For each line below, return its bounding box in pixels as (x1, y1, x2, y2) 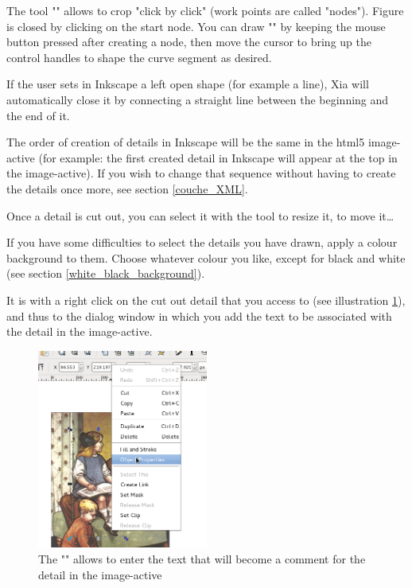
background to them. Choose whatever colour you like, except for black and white (6, 249, 406, 266)
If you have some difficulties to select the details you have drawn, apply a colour (6, 234, 398, 251)
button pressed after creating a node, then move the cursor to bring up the (6, 33, 371, 50)
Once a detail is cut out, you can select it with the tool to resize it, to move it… (6, 207, 395, 224)
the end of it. (6, 107, 70, 123)
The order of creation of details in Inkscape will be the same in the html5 (6, 134, 365, 150)
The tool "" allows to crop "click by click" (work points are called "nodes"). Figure (6, 2, 404, 18)
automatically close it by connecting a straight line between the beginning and (6, 91, 389, 107)
